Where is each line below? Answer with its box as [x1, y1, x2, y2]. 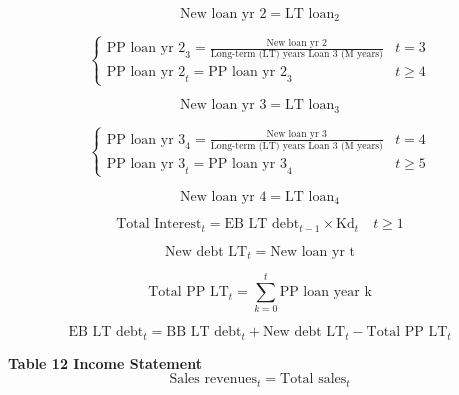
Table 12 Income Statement [8, 352, 202, 373]
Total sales [280, 372, 347, 387]
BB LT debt [166, 325, 242, 340]
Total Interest [116, 217, 202, 232]
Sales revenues [169, 372, 258, 387]
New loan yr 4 [180, 189, 267, 204]
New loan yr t [270, 244, 355, 259]
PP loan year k [279, 285, 372, 300]
